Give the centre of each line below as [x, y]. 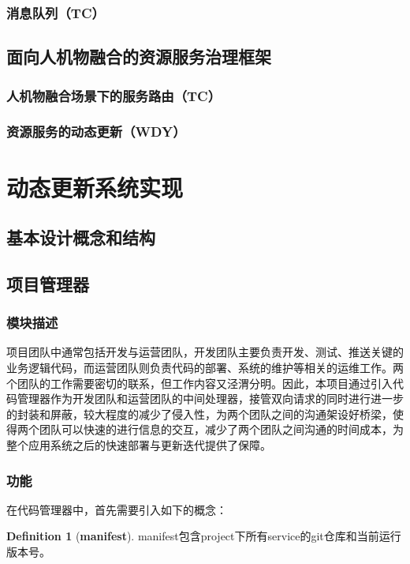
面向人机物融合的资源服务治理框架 [139, 56]
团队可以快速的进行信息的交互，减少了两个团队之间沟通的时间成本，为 [221, 429]
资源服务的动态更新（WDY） [96, 132]
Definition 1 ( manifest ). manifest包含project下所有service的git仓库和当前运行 [204, 536]
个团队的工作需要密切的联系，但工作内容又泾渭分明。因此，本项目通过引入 [199, 383]
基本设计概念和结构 [81, 237]
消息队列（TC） [56, 12]
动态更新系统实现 [95, 187]
